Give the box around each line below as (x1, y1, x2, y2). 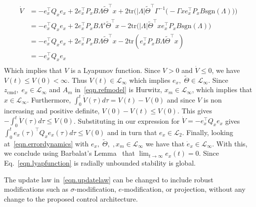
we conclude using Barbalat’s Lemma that (4, 148, 135, 158)
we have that (145, 138, 185, 148)
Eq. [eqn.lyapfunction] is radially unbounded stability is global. (4, 157, 196, 168)
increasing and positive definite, (4, 105, 100, 116)
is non (204, 94, 222, 104)
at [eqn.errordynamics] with (4, 138, 89, 148)
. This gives (177, 105, 213, 116)
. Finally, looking (182, 127, 233, 137)
